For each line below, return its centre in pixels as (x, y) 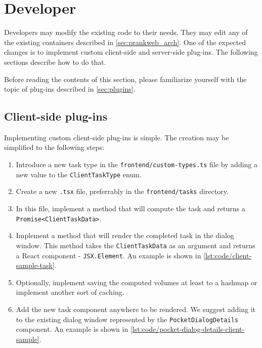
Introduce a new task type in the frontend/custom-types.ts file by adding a (137, 164)
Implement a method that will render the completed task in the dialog (125, 235)
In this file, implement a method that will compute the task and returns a (130, 208)
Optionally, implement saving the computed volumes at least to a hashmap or (137, 282)
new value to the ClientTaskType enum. (79, 174)
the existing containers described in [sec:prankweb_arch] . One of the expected (125, 42)
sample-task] (35, 265)
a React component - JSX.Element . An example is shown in (108, 255)
